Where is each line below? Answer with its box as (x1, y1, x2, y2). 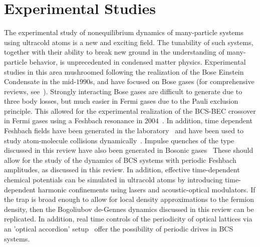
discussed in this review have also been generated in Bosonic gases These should (4, 145, 253, 155)
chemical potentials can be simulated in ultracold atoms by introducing (4, 174, 223, 185)
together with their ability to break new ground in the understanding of (4, 47, 224, 57)
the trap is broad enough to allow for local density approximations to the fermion (4, 194, 254, 204)
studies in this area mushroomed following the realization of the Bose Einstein (4, 66, 244, 77)
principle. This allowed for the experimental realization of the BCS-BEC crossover (4, 105, 256, 116)
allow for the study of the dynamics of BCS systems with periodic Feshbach (4, 154, 236, 165)
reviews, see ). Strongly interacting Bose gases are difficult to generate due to (4, 86, 242, 96)
